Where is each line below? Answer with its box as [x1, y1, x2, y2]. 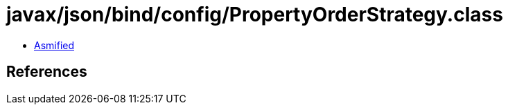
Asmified [34, 39, 75, 51]
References [6, 63, 87, 81]
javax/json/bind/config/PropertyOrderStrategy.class [6, 3, 503, 26]
